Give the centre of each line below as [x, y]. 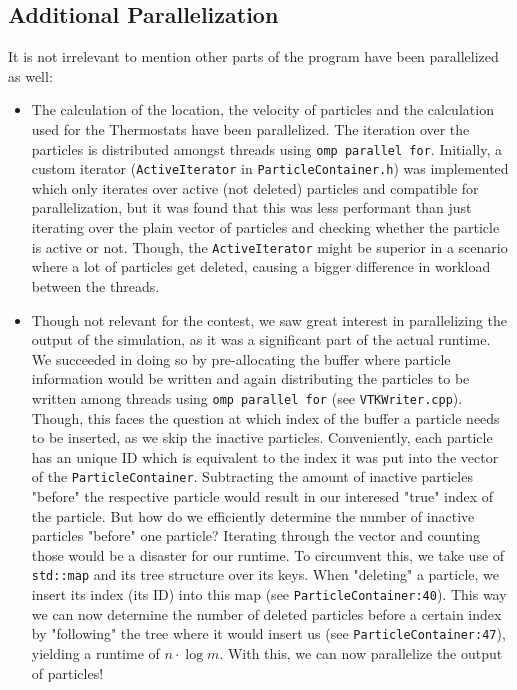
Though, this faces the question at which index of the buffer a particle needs [265, 417]
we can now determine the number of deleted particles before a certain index [266, 613]
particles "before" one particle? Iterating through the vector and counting [256, 535]
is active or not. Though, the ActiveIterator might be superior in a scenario [269, 246]
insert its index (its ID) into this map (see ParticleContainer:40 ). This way [269, 594]
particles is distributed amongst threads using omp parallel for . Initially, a [267, 148]
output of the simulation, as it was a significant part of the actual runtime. [261, 339]
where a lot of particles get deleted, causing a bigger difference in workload [261, 266]
